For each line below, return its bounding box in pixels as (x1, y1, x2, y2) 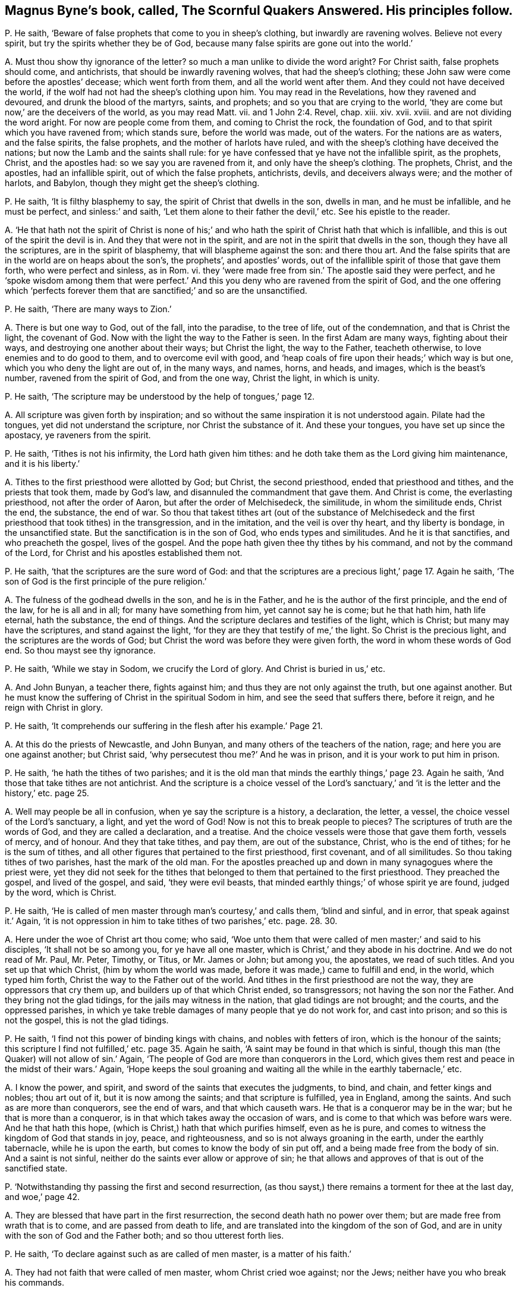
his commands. (5, 1277, 65, 1288)
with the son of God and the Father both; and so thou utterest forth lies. (5, 1230, 284, 1241)
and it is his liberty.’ (5, 458, 80, 469)
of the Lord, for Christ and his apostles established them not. (5, 548, 243, 558)
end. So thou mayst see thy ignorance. (5, 645, 156, 656)
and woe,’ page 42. (5, 1192, 80, 1202)
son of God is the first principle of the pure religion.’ (5, 576, 207, 587)
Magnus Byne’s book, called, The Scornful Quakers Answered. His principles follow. (5, 3, 513, 18)
